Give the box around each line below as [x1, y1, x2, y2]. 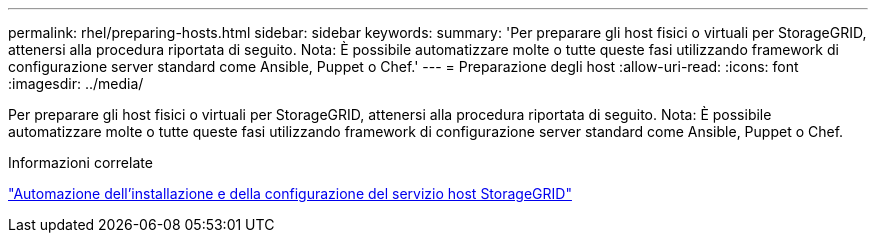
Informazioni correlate [8, 154, 153, 171]
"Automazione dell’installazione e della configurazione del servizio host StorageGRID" [8, 185, 572, 202]
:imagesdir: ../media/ [8, 75, 144, 92]
